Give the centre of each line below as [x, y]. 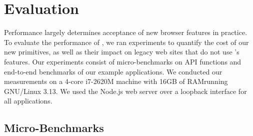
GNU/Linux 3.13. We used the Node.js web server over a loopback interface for [125, 91]
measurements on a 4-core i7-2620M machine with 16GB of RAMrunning [116, 81]
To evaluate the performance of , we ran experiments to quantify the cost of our [126, 42]
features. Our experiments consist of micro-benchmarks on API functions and [123, 61]
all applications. [28, 101]
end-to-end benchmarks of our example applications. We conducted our [113, 71]
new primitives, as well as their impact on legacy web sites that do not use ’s [122, 52]
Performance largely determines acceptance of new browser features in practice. [126, 32]
